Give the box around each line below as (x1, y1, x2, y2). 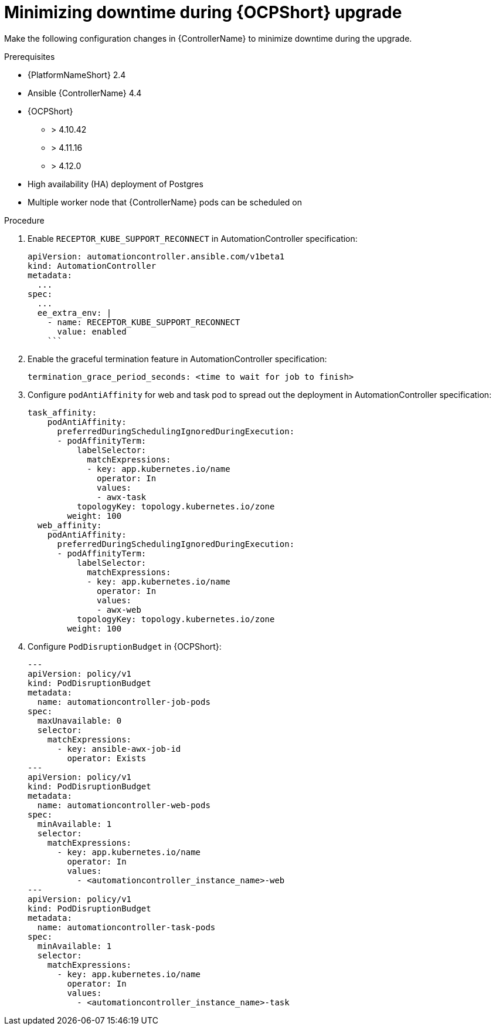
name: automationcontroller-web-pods (37, 800, 210, 810)
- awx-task (97, 492, 147, 502)
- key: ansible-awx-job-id (57, 744, 181, 754)
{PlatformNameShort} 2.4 (28, 69, 126, 80)
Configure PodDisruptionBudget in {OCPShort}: (28, 641, 222, 651)
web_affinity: (37, 520, 102, 530)
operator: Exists (67, 753, 147, 763)
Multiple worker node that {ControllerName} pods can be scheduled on (28, 197, 302, 207)
